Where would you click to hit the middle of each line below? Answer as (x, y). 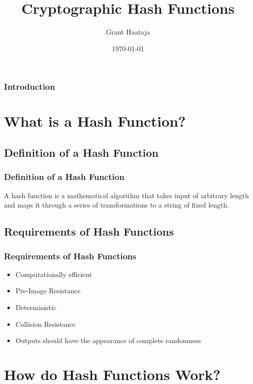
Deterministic (36, 307)
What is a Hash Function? (95, 121)
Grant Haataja (128, 32)
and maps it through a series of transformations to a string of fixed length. (117, 205)
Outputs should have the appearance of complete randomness (108, 340)
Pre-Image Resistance (48, 291)
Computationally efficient (54, 274)
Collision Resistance (46, 324)
